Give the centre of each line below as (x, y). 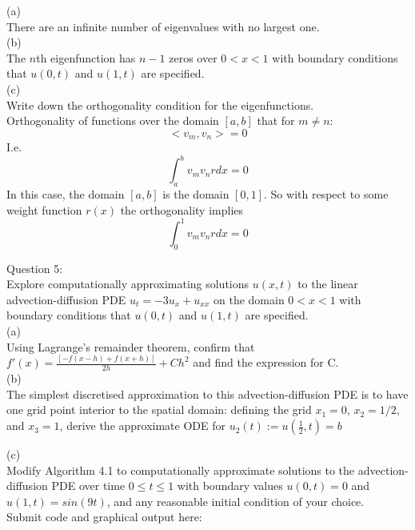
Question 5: (35, 268)
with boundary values (230, 486)
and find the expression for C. (266, 362)
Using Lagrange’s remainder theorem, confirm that (131, 346)
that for (276, 120)
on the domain (249, 299)
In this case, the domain (66, 194)
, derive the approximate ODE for (143, 426)
